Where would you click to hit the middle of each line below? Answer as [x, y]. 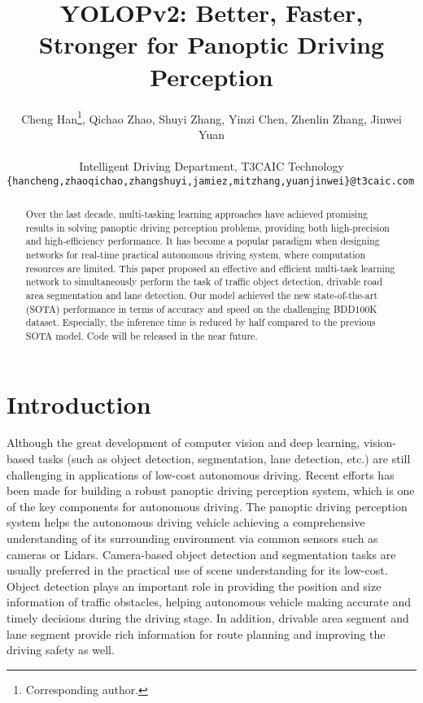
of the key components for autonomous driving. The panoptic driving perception [207, 506]
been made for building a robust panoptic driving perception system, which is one [211, 490]
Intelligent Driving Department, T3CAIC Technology [211, 165]
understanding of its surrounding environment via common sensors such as [192, 538]
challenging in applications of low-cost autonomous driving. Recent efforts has [201, 474]
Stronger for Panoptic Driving [211, 44]
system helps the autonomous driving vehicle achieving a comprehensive [186, 522]
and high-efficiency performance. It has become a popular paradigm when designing [203, 241]
